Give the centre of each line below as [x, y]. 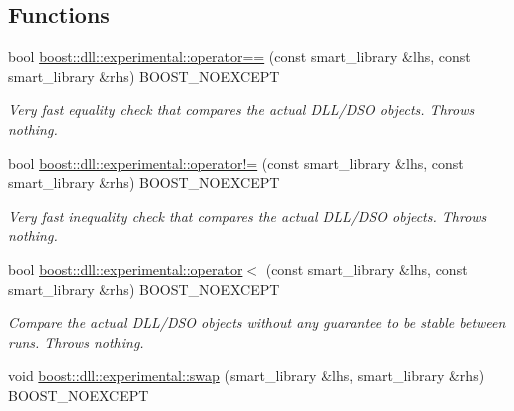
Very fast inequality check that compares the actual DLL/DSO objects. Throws [247, 215]
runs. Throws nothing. [76, 341]
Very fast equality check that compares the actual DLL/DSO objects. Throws [241, 109]
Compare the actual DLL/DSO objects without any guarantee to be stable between [257, 322]
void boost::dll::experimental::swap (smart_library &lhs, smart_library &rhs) [246, 375]
